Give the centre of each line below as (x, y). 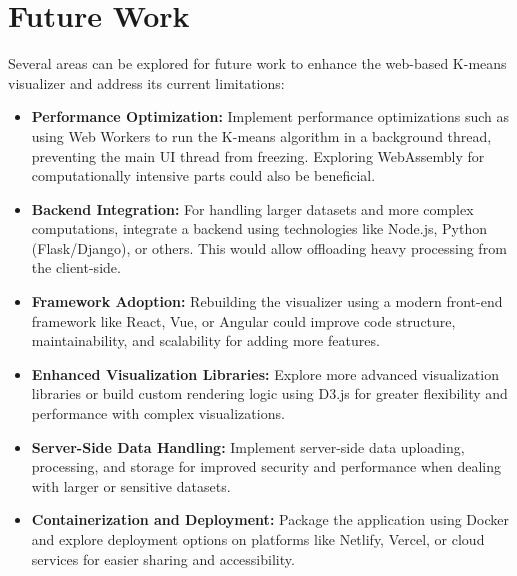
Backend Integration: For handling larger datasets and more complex (252, 208)
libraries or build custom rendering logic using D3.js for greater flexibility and (269, 393)
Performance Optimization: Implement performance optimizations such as (270, 116)
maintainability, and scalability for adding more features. (205, 340)
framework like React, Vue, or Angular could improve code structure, (243, 320)
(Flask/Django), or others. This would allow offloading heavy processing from (269, 247)
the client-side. (76, 267)
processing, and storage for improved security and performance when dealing (266, 466)
